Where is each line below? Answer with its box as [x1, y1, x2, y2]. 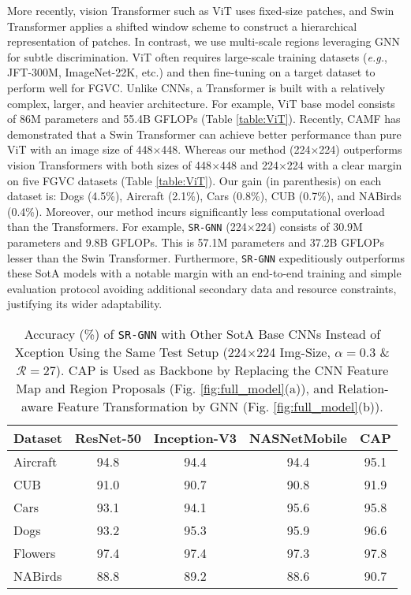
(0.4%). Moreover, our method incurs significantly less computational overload [7, 203, 385, 219]
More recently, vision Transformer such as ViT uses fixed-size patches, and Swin [7, 2, 394, 18]
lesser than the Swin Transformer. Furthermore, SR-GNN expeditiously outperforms [7, 249, 405, 266]
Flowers [13, 544, 56, 562]
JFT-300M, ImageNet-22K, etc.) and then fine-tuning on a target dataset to [7, 64, 376, 80]
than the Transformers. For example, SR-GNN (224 [7, 218, 247, 235]
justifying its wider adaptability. [7, 296, 163, 312]
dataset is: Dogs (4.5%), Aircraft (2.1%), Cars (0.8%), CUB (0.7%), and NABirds [7, 188, 402, 204]
